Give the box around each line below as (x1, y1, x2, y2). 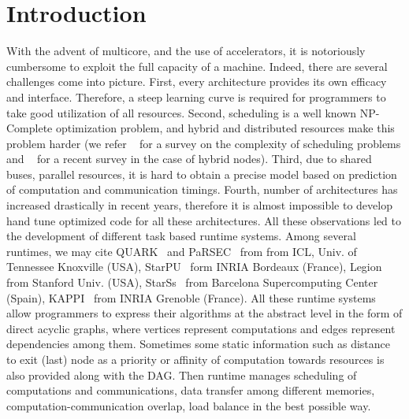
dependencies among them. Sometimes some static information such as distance (6, 336, 391, 352)
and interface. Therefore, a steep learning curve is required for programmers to (6, 88, 386, 105)
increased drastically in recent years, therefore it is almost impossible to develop (6, 197, 392, 213)
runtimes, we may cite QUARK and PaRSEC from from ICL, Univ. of (6, 243, 357, 259)
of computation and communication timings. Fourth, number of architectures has (6, 181, 398, 198)
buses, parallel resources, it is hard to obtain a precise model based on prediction (6, 165, 397, 182)
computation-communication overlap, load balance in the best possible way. (6, 397, 371, 413)
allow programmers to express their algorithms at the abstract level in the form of (6, 305, 403, 321)
